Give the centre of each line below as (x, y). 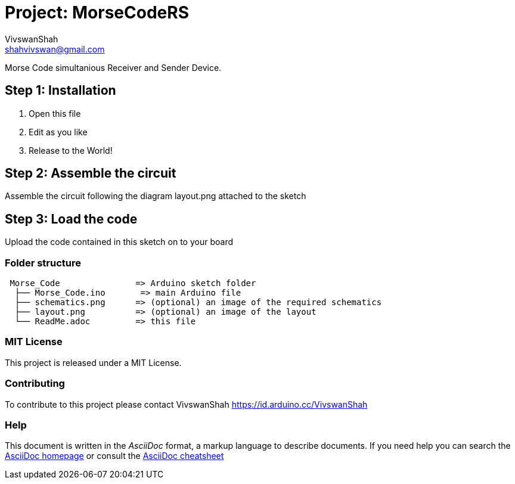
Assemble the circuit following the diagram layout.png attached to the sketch (156, 196)
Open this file (55, 113)
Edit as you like (58, 132)
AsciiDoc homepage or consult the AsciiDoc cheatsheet (114, 456)
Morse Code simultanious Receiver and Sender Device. (113, 67)
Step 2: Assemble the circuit (91, 173)
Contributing (35, 384)
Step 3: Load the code (71, 219)
